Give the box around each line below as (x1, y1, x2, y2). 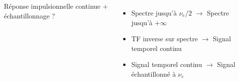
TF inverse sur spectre (131, 33, 198, 44)
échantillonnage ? (4, 10, 55, 20)
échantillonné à (131, 68, 176, 79)
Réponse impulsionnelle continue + (4, 1, 108, 11)
